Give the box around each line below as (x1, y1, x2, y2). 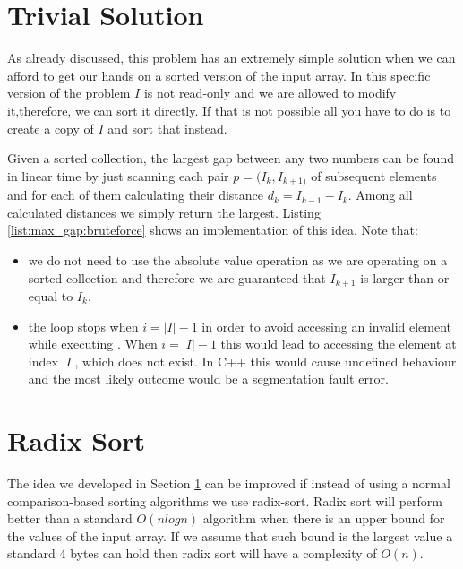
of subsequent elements (311, 166, 437, 185)
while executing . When (28, 334, 158, 353)
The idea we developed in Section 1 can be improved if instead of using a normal (7, 474, 450, 493)
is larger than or (360, 268, 450, 287)
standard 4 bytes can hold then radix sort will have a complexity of (7, 544, 377, 563)
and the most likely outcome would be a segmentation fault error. (28, 369, 389, 388)
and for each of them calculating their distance (7, 185, 263, 204)
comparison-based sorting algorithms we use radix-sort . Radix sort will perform (7, 491, 443, 510)
